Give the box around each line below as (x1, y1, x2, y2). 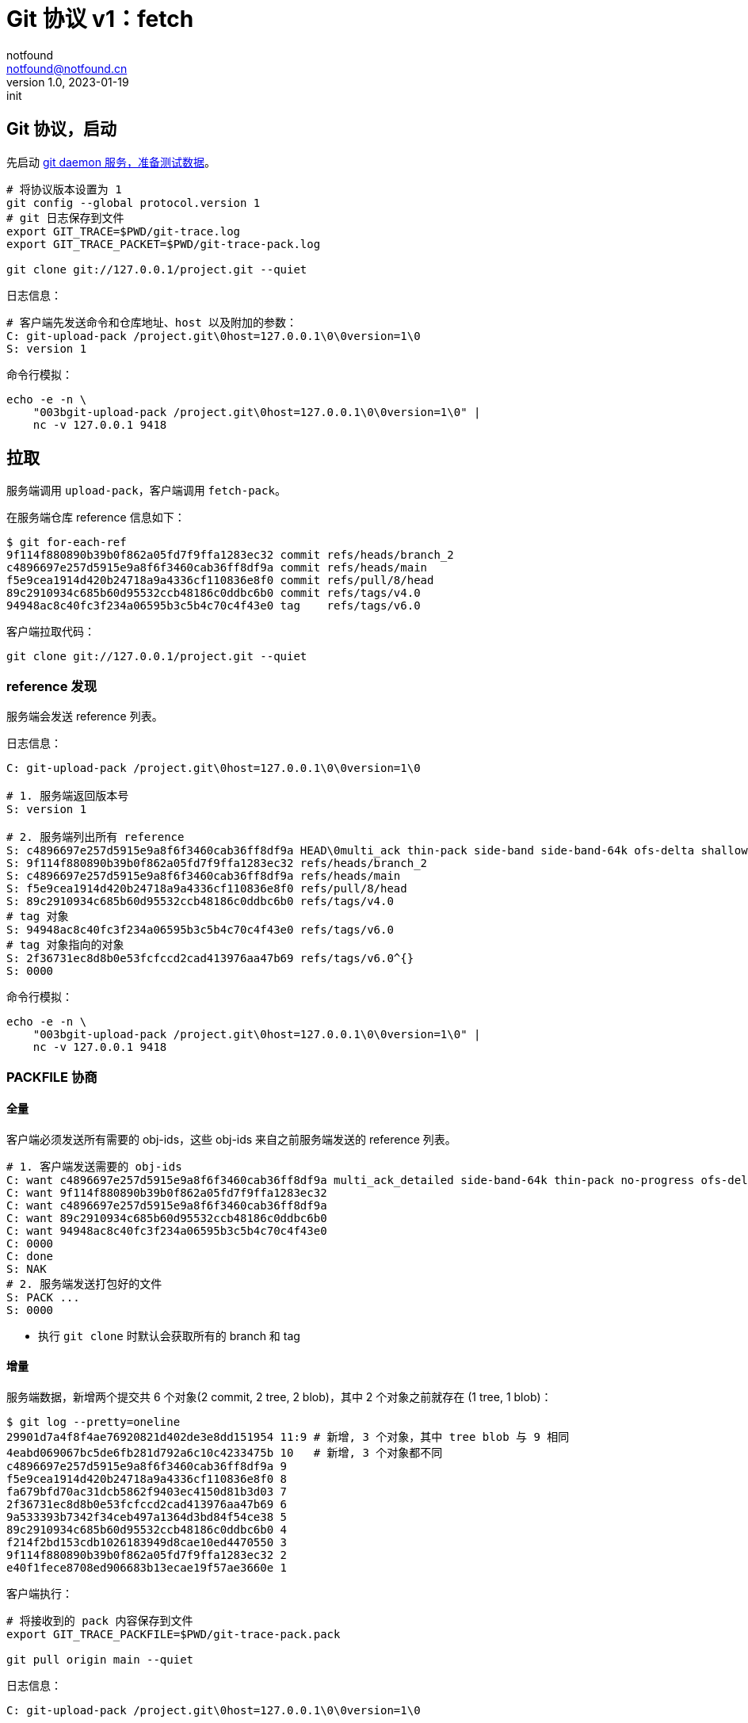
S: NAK (6, 1262, 47, 1275)
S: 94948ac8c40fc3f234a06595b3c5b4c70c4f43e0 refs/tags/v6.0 (6, 923, 394, 937)
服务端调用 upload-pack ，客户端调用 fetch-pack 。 (6, 483, 286, 498)
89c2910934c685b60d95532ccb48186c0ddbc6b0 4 (6, 1523, 288, 1536)
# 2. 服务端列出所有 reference (6, 831, 185, 844)
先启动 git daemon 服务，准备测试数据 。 (6, 155, 216, 169)
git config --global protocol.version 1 (6, 196, 261, 209)
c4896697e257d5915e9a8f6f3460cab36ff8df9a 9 (6, 1460, 288, 1473)
